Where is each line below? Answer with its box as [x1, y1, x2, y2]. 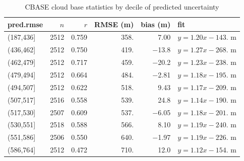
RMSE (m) [94, 19, 134, 29]
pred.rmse [8, 19, 43, 29]
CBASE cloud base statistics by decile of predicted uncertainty [25, 2, 219, 12]
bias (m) [141, 19, 171, 29]
